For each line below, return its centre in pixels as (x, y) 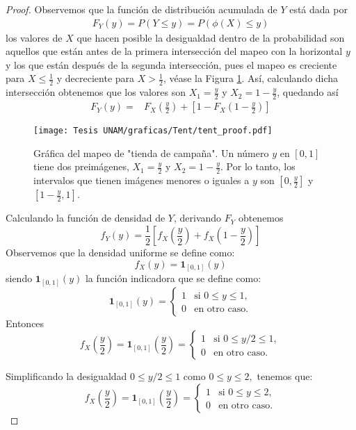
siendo (19, 278)
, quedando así (308, 92)
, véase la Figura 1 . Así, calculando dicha (251, 78)
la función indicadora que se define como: (173, 278)
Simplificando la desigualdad (66, 376)
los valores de (34, 37)
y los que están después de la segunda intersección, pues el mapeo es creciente (171, 64)
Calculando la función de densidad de (86, 218)
